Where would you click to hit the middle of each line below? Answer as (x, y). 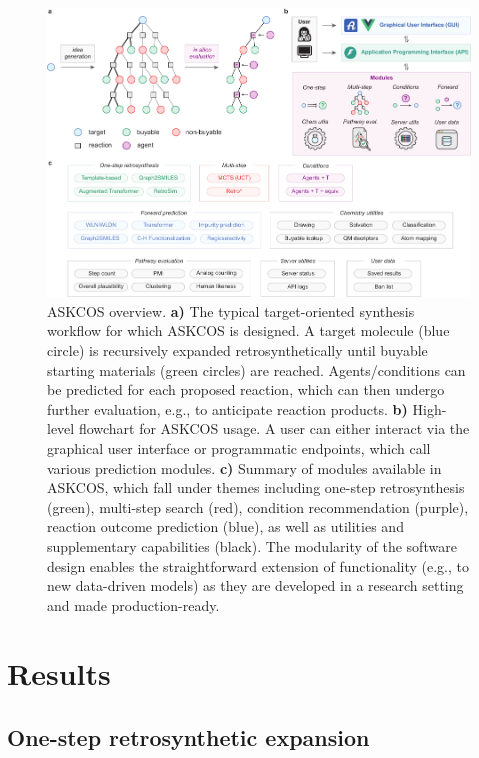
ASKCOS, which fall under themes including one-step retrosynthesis (256, 487)
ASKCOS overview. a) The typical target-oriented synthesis (231, 310)
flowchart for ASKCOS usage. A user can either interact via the (274, 428)
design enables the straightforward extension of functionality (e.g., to (258, 565)
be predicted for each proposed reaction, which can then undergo (246, 389)
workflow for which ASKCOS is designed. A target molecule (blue (248, 330)
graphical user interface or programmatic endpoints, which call (239, 447)
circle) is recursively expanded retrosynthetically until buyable (237, 349)
